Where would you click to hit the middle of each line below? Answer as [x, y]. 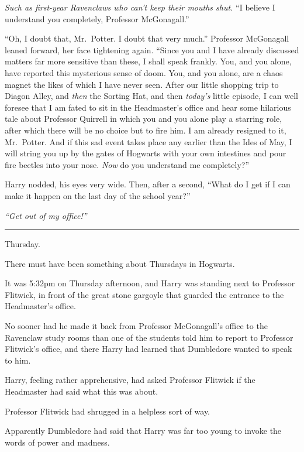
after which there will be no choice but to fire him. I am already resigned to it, [146, 130]
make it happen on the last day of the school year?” [98, 195]
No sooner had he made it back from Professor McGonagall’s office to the [136, 326]
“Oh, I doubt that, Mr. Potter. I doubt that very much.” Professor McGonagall [147, 38]
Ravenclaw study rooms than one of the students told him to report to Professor [149, 337]
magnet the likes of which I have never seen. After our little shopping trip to [142, 84]
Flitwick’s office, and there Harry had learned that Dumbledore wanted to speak [148, 349]
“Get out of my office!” [46, 215]
